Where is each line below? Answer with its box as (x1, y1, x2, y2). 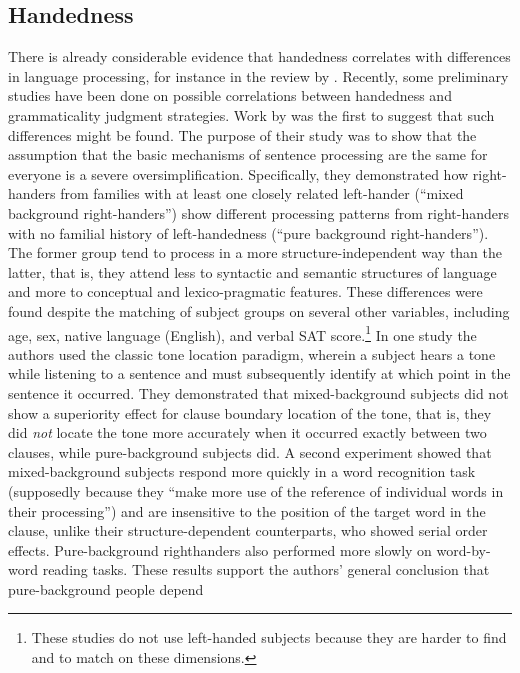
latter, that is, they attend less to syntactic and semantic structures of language (8, 261, 497, 282)
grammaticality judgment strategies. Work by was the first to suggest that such (8, 104, 495, 125)
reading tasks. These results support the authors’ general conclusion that (42, 559, 490, 580)
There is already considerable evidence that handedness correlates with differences (8, 46, 511, 67)
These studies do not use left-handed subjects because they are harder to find (31, 627, 507, 648)
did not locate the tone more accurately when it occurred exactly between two (8, 422, 487, 443)
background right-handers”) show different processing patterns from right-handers (8, 202, 509, 223)
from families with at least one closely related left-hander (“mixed (60, 183, 464, 204)
